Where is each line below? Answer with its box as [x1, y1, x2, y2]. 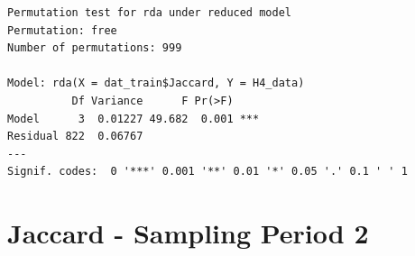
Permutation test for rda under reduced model [7, 6, 291, 19]
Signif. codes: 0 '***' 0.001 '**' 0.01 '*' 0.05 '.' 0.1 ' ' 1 [7, 165, 408, 178]
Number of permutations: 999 [7, 41, 182, 55]
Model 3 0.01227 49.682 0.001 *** [7, 112, 260, 125]
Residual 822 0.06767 [7, 130, 143, 143]
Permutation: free [7, 23, 117, 37]
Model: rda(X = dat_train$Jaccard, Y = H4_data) [7, 77, 305, 90]
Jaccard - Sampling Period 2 [7, 215, 369, 251]
